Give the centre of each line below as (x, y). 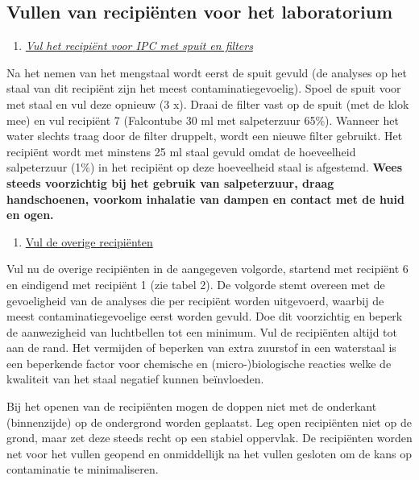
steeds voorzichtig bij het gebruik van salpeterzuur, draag (170, 182)
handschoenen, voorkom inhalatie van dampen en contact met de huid (205, 199)
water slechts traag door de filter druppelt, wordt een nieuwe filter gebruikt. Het (205, 136)
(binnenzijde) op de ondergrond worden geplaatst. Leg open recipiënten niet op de (209, 422)
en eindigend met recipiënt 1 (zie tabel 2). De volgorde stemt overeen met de (196, 284)
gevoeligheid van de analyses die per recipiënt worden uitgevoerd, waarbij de (195, 300)
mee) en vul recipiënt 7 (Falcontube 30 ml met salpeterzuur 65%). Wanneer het (203, 120)
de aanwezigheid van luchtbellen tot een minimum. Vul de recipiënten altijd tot (202, 331)
